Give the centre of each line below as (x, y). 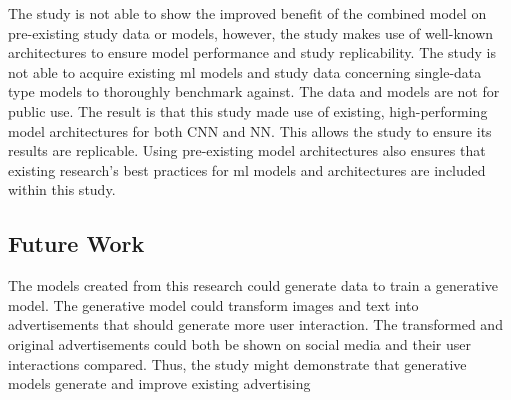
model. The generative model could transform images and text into (213, 304)
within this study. (62, 189)
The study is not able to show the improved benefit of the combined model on (247, 13)
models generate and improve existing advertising (159, 383)
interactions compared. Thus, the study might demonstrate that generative (237, 363)
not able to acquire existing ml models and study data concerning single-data (245, 71)
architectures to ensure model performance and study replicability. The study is (252, 52)
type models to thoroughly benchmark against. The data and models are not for (254, 91)
